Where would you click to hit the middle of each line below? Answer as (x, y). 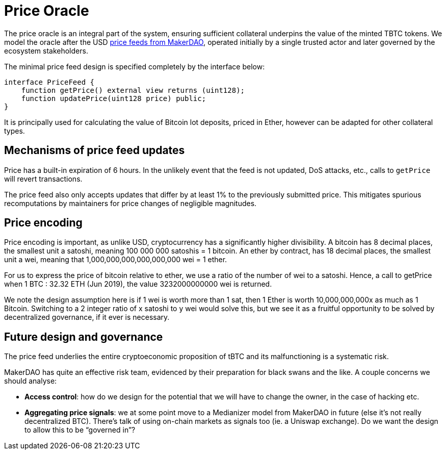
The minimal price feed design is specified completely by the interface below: (135, 66)
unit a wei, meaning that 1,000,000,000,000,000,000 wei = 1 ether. (116, 260)
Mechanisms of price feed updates (95, 150)
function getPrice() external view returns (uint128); (133, 90)
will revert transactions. (43, 179)
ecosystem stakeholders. (46, 51)
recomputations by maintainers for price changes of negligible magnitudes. (130, 203)
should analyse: (31, 381)
